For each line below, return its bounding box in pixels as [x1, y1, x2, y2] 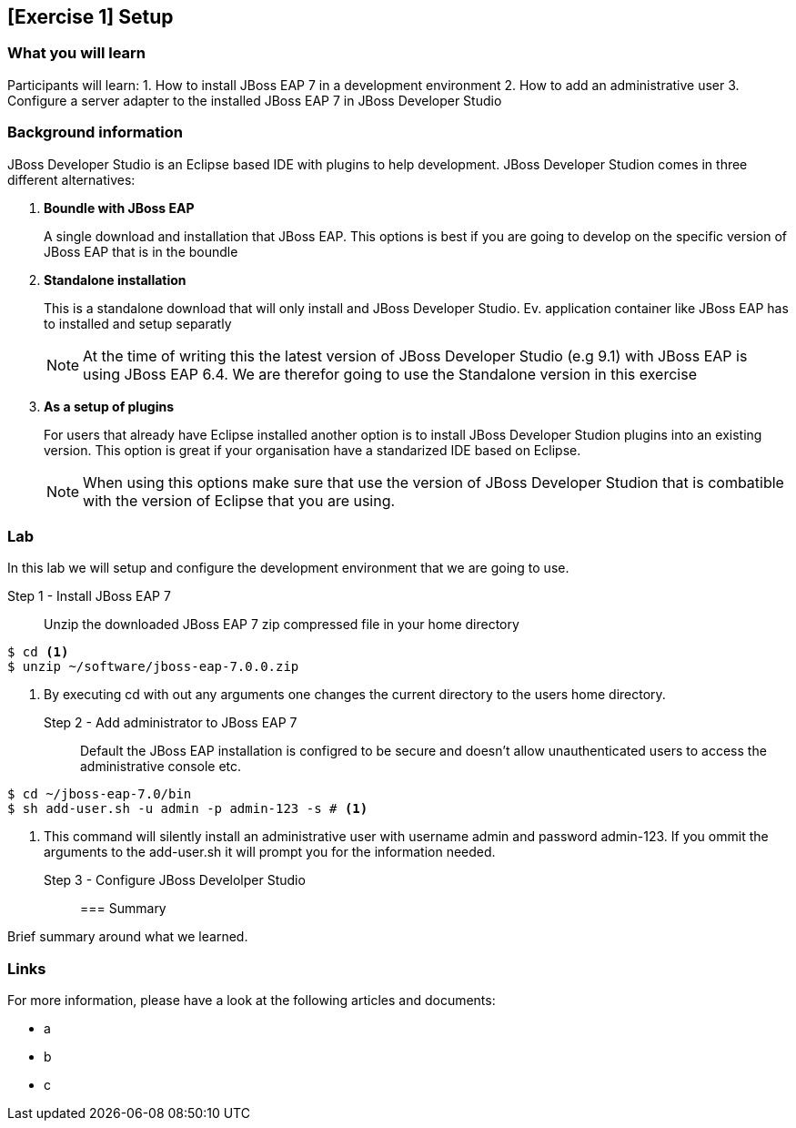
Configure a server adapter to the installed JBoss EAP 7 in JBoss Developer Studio [7, 92, 502, 108]
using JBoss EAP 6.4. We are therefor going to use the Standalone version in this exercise [83, 364, 697, 383]
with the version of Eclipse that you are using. [83, 491, 396, 510]
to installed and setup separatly [44, 315, 232, 331]
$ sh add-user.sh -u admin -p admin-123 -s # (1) [7, 801, 368, 817]
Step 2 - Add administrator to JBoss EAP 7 [44, 715, 297, 731]
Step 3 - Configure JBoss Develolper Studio [44, 872, 306, 889]
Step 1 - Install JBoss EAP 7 [7, 588, 171, 605]
